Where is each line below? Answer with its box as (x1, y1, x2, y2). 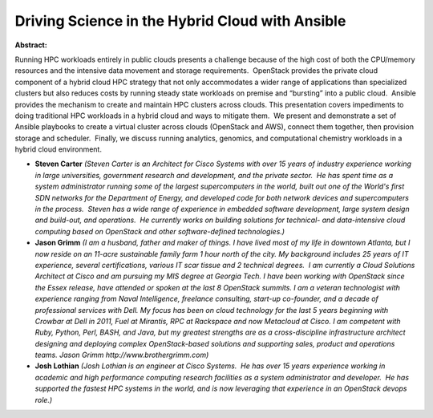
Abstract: (14, 40, 47, 50)
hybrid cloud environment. (14, 144, 102, 154)
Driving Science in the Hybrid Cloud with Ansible (14, 12, 346, 30)
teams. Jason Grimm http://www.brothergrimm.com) (34, 350, 209, 360)
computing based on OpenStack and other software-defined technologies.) (34, 226, 285, 236)
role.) (34, 395, 53, 404)
